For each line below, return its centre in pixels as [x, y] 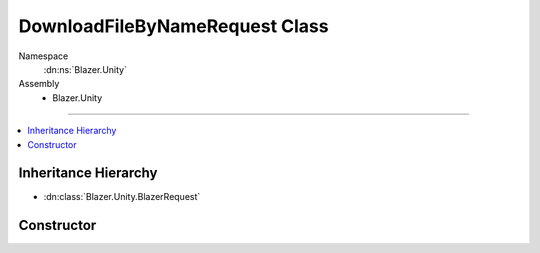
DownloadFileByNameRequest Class [173, 26]
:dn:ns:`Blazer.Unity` [85, 69]
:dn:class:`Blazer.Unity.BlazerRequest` [122, 197]
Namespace [43, 56]
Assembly [39, 84]
